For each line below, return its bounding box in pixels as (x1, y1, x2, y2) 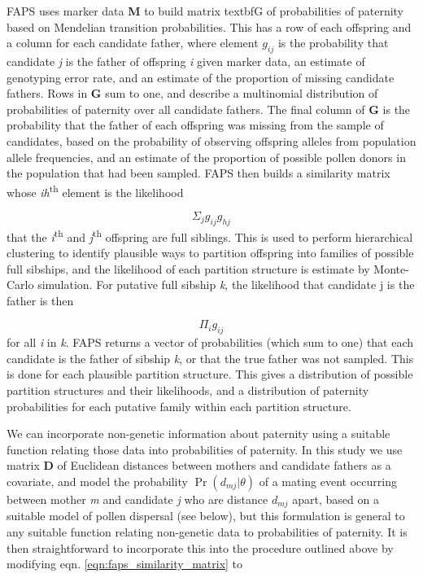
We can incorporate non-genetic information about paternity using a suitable (7, 425, 390, 442)
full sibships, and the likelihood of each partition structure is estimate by (7, 260, 370, 277)
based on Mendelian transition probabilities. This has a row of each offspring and (7, 18, 412, 35)
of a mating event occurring (259, 472, 397, 489)
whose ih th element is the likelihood (7, 181, 184, 200)
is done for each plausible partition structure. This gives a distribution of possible (7, 366, 413, 383)
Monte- (373, 260, 409, 277)
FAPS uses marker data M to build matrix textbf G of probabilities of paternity (7, 2, 404, 19)
